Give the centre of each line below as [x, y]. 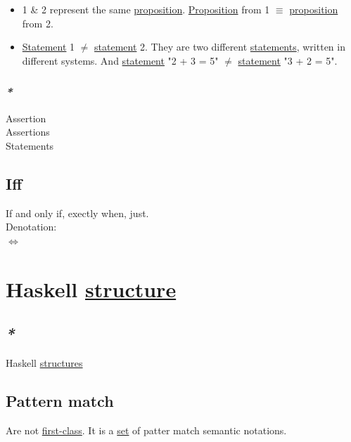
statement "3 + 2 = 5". [288, 60]
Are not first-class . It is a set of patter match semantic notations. [146, 430]
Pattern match [60, 400]
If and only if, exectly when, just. [77, 213]
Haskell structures [44, 362]
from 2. [38, 23]
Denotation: [31, 227]
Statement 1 [49, 47]
